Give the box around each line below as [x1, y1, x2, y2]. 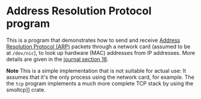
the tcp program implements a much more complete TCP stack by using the [6, 79, 194, 87]
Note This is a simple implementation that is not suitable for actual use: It [6, 67, 187, 74]
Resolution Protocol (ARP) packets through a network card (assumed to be [6, 43, 191, 50]
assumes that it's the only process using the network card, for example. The [6, 73, 195, 81]
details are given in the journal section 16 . [6, 55, 109, 63]
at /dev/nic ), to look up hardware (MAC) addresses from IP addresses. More [6, 49, 196, 56]
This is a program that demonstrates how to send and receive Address [6, 36, 181, 44]
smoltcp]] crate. [6, 86, 46, 93]
